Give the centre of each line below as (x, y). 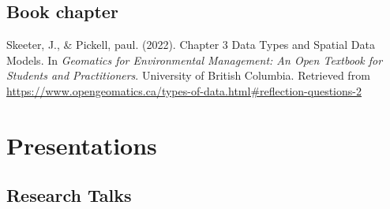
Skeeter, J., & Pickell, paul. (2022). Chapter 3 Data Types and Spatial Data (191, 45)
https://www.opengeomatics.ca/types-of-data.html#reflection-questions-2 (184, 90)
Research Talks (69, 195)
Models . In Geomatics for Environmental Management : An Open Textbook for (195, 60)
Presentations (82, 145)
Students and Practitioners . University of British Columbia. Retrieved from (188, 75)
